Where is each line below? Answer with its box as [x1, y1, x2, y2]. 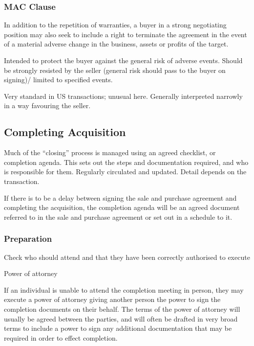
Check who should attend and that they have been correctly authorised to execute [4, 252, 250, 262]
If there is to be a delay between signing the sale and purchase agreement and [4, 192, 237, 203]
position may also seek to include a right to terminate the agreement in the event [4, 29, 247, 39]
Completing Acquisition [4, 124, 126, 139]
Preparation [4, 232, 52, 245]
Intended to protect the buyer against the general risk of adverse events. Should [4, 55, 243, 65]
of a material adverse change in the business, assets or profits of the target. [4, 39, 229, 49]
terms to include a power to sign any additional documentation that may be [4, 323, 232, 333]
